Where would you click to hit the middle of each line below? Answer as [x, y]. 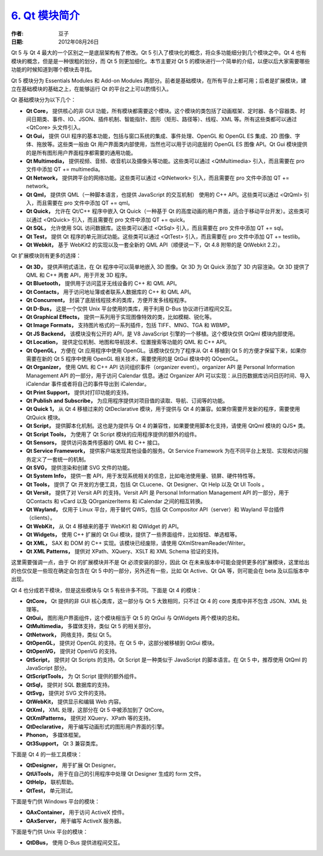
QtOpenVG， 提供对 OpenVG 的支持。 [73, 651]
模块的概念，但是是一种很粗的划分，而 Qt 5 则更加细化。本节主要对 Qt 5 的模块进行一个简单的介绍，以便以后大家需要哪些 [161, 61]
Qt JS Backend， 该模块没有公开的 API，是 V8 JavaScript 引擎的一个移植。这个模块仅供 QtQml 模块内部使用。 [162, 333]
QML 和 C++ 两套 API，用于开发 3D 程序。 [78, 275]
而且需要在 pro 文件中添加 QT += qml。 [85, 203]
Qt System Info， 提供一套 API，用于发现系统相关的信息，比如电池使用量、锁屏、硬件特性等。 [142, 476]
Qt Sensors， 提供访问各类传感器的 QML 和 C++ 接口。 [95, 442]
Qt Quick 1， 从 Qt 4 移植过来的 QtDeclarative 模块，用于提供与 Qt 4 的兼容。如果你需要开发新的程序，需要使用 [163, 409]
